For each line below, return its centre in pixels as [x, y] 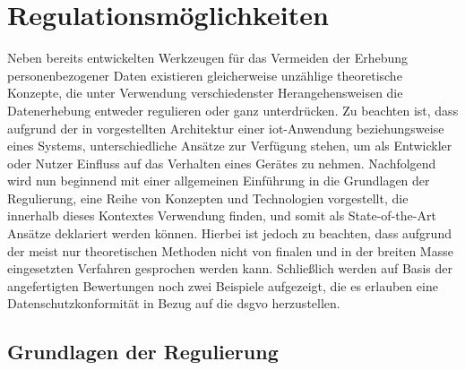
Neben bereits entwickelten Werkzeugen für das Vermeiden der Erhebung [208, 58]
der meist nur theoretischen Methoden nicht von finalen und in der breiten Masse [230, 250]
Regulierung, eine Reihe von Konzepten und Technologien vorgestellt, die [208, 198]
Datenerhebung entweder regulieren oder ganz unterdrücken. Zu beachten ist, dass [233, 110]
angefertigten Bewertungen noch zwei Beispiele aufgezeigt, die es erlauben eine [223, 285]
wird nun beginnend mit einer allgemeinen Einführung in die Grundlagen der [219, 181]
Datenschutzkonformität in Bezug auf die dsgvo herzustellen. [174, 303]
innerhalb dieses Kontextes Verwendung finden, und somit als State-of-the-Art [222, 215]
